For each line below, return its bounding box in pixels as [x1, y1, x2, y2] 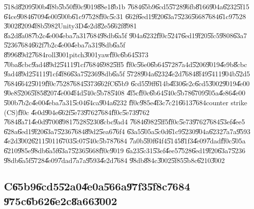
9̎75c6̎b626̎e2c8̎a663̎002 [4, 193, 117, 208]
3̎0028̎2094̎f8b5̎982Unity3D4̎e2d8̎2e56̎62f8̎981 [4, 21, 137, 31]
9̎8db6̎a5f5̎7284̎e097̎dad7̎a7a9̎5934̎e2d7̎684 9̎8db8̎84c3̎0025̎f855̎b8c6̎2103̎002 [4, 155, 225, 165]
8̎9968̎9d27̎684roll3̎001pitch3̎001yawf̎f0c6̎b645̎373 [4, 49, 149, 59]
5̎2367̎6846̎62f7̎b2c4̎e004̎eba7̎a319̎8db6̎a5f [4, 40, 126, 50]
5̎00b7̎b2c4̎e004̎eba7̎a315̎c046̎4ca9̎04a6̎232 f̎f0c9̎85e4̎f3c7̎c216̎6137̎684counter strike [4, 97, 247, 107]
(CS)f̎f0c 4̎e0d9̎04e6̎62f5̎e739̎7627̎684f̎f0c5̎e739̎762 [4, 107, 150, 117]
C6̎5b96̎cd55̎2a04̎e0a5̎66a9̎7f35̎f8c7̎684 [4, 179, 190, 194]
